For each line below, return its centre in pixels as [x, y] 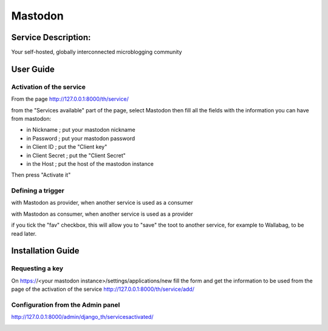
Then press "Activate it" [41, 175]
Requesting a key [37, 268]
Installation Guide [45, 251]
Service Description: [51, 37]
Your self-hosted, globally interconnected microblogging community [97, 52]
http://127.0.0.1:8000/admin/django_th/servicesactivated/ [82, 317]
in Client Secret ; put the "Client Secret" [76, 155]
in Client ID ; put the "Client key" [67, 147]
